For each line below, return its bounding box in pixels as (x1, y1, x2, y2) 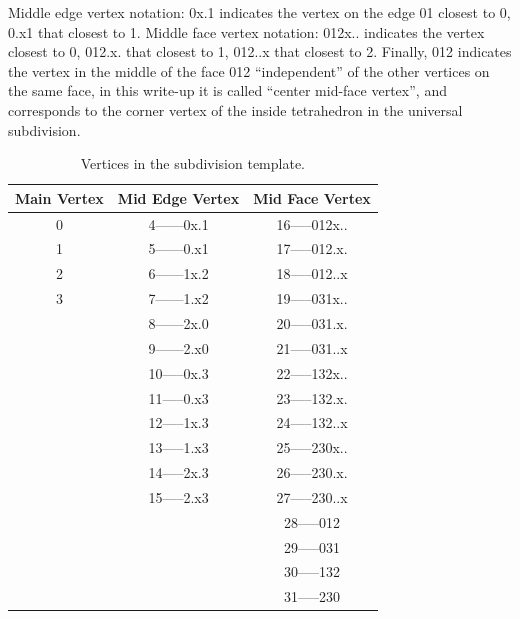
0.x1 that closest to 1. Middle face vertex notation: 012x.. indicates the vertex (8, 21, 485, 42)
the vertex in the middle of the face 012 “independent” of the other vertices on (8, 60, 490, 81)
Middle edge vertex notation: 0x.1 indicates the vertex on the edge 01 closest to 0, (8, 2, 511, 22)
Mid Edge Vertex (117, 187, 240, 208)
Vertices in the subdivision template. (80, 153, 306, 174)
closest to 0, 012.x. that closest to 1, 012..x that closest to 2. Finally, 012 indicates (8, 41, 512, 62)
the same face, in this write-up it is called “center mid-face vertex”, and (8, 80, 447, 101)
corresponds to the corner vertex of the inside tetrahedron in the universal (8, 99, 463, 120)
